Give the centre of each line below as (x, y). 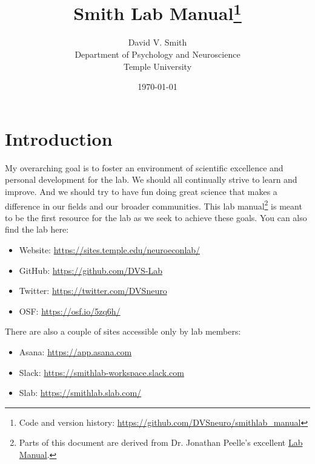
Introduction (59, 138)
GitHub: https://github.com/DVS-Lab (91, 270)
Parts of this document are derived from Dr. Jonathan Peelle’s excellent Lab (161, 442)
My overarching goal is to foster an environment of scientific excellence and (144, 167)
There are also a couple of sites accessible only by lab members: (123, 331)
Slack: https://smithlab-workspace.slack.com (101, 372)
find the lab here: (37, 229)
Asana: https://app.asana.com (75, 351)
